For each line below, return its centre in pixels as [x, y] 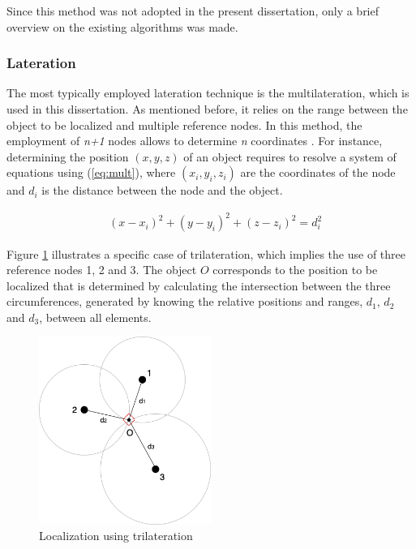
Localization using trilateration [116, 536]
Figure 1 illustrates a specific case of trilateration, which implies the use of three [206, 253]
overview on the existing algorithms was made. [122, 26]
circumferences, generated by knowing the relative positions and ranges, [185, 301]
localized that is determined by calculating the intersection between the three [199, 285]
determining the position [68, 156]
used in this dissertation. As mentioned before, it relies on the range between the [207, 109]
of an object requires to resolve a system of [290, 156]
